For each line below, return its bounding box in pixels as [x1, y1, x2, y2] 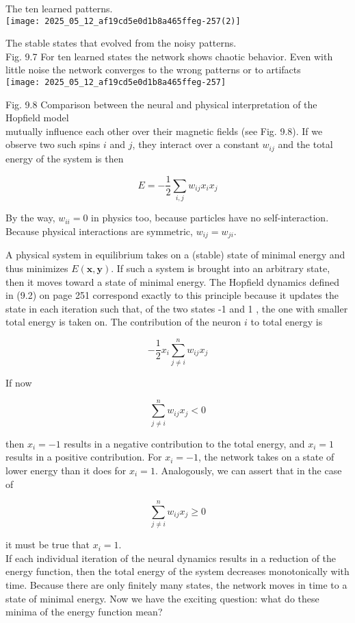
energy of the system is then [5, 151, 124, 165]
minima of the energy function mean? [5, 604, 163, 619]
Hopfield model [5, 110, 69, 125]
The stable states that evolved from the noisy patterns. [5, 36, 237, 50]
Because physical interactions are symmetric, [5, 223, 193, 238]
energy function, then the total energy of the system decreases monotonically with [5, 564, 350, 578]
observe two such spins [5, 137, 101, 151]
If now [5, 376, 32, 390]
